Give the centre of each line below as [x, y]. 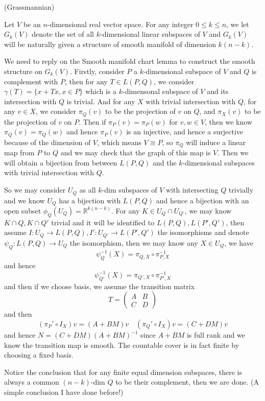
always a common [32, 382]
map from [19, 152]
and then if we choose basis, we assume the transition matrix [100, 286]
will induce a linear [216, 142]
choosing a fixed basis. [39, 355]
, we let [238, 24]
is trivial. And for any [101, 101]
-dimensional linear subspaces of [150, 34]
